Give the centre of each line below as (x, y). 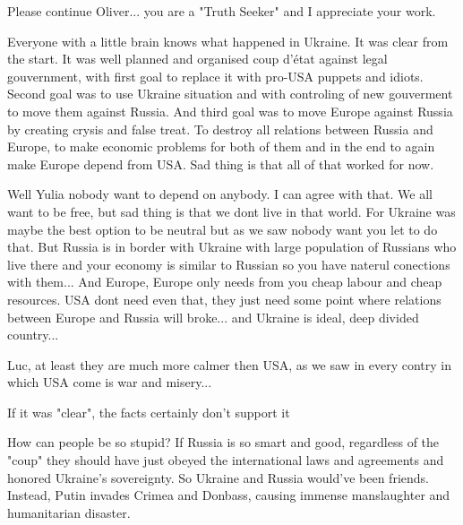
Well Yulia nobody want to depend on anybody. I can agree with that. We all (220, 194)
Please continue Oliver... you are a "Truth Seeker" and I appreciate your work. (222, 11)
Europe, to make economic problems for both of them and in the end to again (221, 146)
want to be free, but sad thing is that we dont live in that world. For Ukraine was (231, 211)
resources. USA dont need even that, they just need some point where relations (224, 299)
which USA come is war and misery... (110, 382)
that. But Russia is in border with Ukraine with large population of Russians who (232, 247)
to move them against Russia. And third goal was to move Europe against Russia (230, 111)
